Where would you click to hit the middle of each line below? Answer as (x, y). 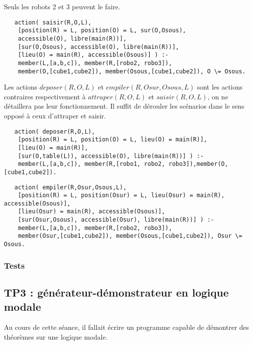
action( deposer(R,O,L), (55, 131)
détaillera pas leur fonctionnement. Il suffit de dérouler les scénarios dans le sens (124, 106)
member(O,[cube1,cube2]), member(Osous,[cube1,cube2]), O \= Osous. (132, 71)
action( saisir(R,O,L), (53, 22)
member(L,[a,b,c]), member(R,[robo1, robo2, (92, 164)
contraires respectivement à (45, 96)
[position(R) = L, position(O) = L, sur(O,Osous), (102, 31)
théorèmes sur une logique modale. (56, 336)
